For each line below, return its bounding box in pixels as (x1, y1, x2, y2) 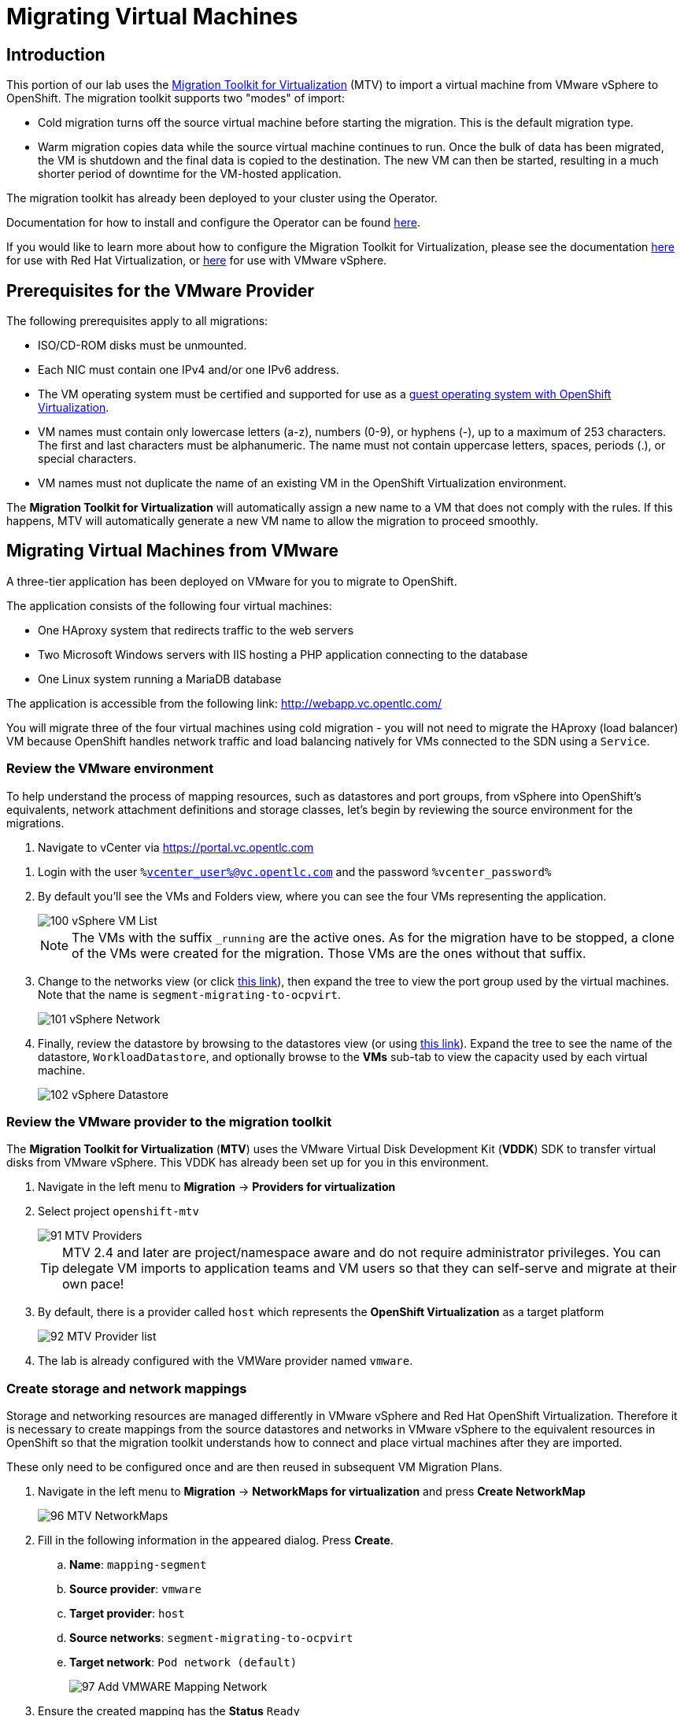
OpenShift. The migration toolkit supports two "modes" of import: (6, 91, 345, 105)
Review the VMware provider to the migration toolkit (6, 1113, 332, 1130)
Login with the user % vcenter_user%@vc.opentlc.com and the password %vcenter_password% (38, 864, 552, 878)
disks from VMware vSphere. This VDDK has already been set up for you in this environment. (6, 1156, 489, 1170)
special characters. (38, 452, 137, 466)
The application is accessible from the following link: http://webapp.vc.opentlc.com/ (6, 696, 442, 710)
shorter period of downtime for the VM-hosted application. (38, 167, 342, 181)
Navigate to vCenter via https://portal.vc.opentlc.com (38, 840, 314, 854)
